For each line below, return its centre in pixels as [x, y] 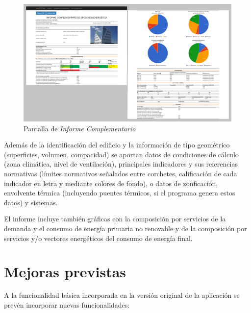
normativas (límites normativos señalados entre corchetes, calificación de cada [121, 173]
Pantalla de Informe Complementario [80, 128]
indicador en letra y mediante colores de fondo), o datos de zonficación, [111, 183]
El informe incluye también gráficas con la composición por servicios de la [115, 219]
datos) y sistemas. [31, 202]
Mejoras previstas [65, 272]
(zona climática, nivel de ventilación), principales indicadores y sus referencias [121, 164]
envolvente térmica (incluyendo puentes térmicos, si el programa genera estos [120, 193]
